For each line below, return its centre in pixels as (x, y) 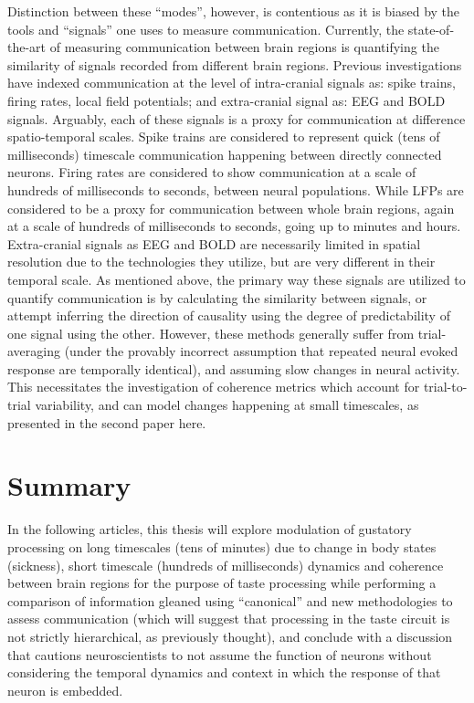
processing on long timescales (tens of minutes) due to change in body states (222, 546)
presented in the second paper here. (107, 422)
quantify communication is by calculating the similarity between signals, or (217, 297)
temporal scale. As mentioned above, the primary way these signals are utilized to (237, 279)
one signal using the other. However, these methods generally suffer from (211, 333)
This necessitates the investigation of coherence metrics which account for (214, 387)
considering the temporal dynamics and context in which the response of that (224, 672)
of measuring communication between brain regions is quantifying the (244, 47)
